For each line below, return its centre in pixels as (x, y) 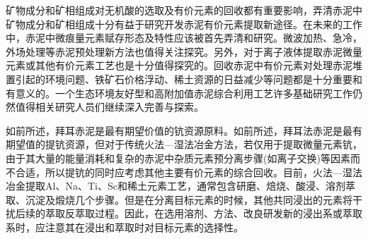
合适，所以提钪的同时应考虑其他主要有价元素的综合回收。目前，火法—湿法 (189, 172)
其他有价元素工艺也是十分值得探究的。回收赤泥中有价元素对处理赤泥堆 (199, 65)
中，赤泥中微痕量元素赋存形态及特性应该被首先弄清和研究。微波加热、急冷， (184, 38)
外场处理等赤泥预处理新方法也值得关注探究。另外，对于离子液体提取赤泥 (174, 51)
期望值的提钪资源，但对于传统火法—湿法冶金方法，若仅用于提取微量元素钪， (184, 144)
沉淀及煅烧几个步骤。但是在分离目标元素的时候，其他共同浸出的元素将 (189, 199)
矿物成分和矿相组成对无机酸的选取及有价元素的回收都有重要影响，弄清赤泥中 (184, 10)
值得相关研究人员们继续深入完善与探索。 (109, 107)
